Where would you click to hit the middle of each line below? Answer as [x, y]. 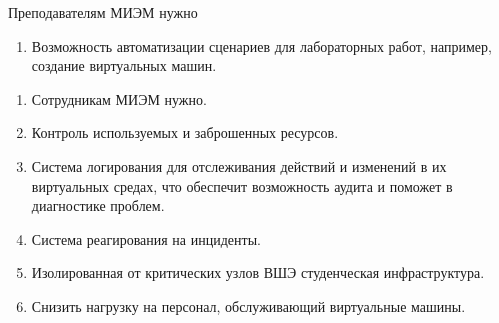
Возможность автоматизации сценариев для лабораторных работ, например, [261, 45]
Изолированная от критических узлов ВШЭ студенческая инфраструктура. [258, 272]
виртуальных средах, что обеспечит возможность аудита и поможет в [242, 185]
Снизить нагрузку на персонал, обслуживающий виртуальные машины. [248, 305]
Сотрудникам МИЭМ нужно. [119, 98]
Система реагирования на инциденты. [146, 238]
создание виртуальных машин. [124, 65]
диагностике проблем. [98, 205]
